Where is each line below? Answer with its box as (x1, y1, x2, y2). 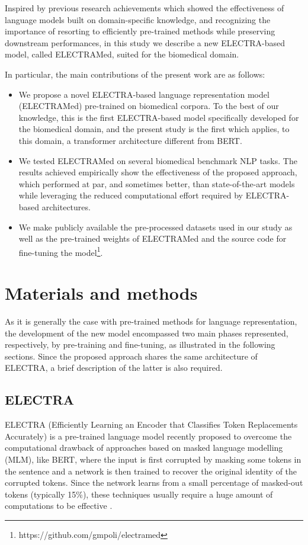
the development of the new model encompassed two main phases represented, (5, 326, 288, 339)
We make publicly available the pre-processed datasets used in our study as (18, 220, 293, 233)
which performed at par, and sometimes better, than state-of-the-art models (18, 177, 295, 190)
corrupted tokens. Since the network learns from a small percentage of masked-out (5, 476, 303, 489)
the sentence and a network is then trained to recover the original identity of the (5, 464, 297, 477)
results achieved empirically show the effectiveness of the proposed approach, (18, 166, 297, 178)
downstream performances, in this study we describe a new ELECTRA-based (5, 36, 285, 49)
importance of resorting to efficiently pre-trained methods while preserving (5, 25, 275, 37)
